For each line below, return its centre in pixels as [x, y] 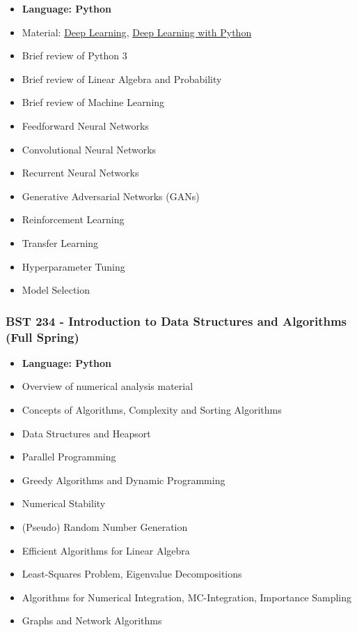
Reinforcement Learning [73, 219]
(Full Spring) [42, 337]
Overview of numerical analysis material [108, 386]
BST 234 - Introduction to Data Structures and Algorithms [176, 321]
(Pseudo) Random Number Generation [105, 527]
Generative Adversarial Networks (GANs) [111, 196]
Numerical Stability [64, 503]
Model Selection [56, 290]
